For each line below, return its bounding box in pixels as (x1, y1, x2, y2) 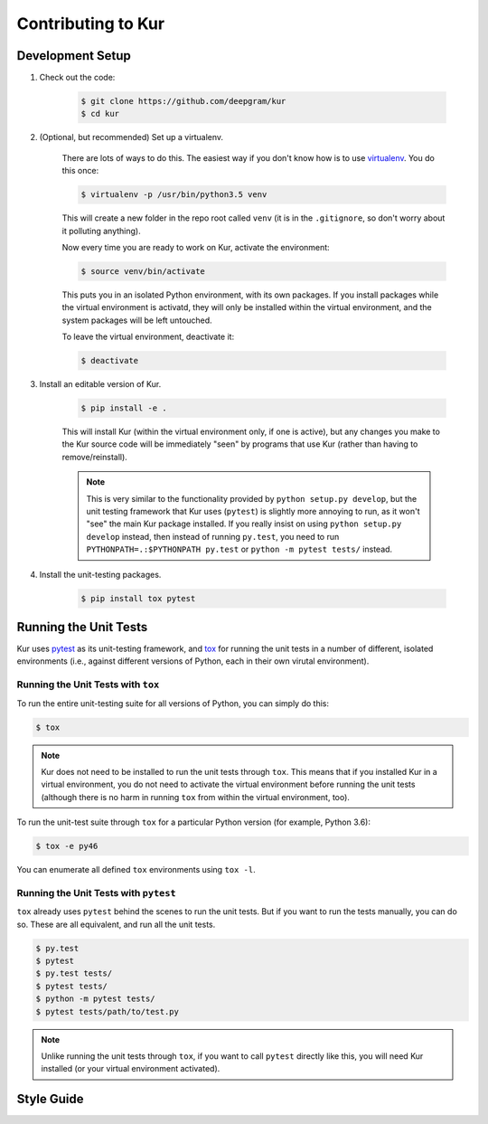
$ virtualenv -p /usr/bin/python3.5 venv (80, 190, 267, 200)
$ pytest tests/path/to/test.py (35, 1006, 180, 1016)
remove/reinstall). (61, 451, 128, 462)
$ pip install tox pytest (80, 593, 196, 603)
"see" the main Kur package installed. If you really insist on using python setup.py (86, 518, 402, 529)
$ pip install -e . (80, 403, 167, 413)
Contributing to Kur (16, 14, 165, 33)
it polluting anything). (61, 225, 141, 236)
